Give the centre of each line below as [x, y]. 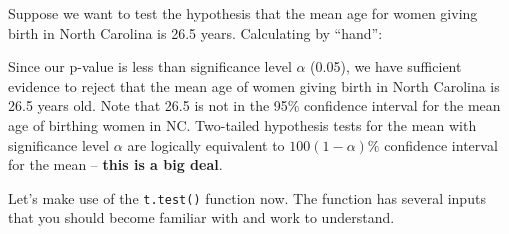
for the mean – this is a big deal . [115, 164]
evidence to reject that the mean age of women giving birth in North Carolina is [254, 85]
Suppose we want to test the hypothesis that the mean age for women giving [243, 13]
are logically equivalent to [206, 144]
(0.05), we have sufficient [386, 66]
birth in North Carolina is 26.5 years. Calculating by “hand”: [195, 32]
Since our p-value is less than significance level [150, 66]
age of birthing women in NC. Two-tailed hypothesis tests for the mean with [242, 124]
